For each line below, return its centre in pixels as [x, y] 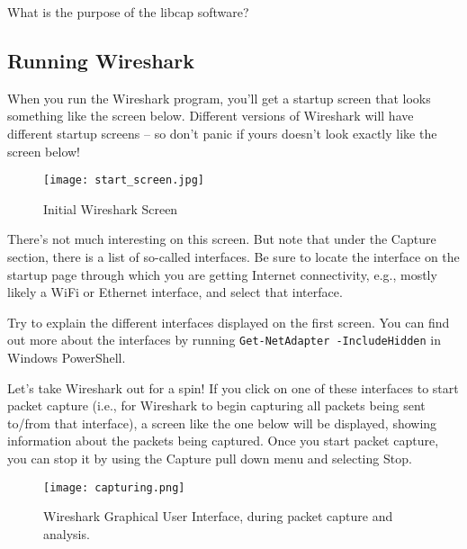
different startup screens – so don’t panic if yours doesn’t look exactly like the [222, 133]
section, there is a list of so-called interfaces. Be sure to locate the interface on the [233, 257]
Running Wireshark [101, 60]
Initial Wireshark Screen [111, 208]
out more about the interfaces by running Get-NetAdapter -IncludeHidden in [225, 340]
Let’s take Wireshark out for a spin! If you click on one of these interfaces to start [233, 387]
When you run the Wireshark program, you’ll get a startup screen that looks [219, 98]
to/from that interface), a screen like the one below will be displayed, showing [222, 423]
